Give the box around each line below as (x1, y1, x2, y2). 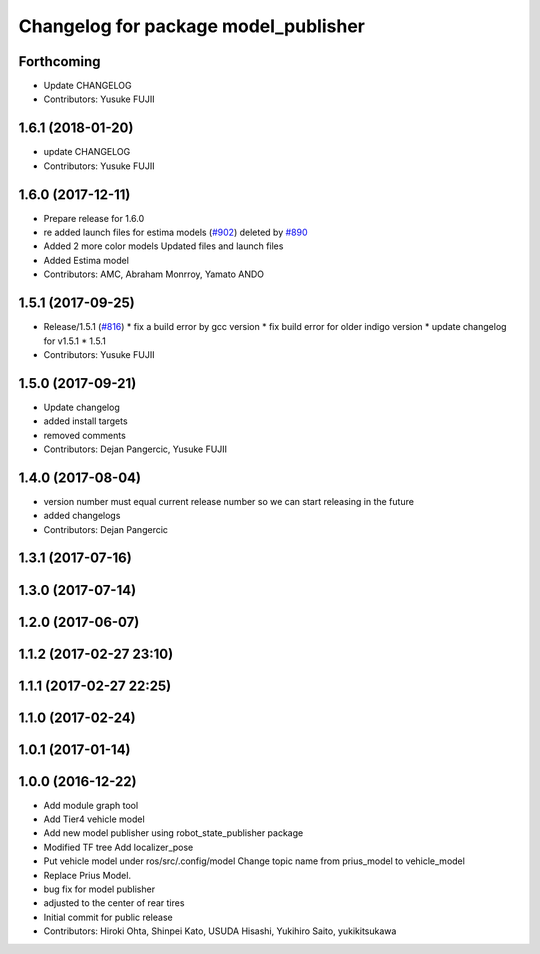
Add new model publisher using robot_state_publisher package (43, 827, 304, 839)
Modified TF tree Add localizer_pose (43, 841, 194, 853)
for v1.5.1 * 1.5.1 (43, 335, 107, 347)
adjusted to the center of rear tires (43, 897, 185, 909)
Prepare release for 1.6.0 (43, 212, 145, 224)
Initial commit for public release (43, 911, 174, 923)
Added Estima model (43, 254, 130, 266)
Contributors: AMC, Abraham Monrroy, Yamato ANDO (43, 268, 265, 280)
